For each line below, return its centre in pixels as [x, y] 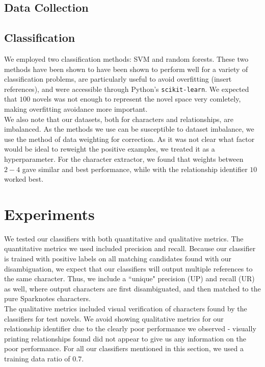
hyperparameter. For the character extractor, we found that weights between [124, 158]
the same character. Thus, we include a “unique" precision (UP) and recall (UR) [129, 278]
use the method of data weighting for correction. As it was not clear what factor [129, 139]
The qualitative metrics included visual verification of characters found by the [126, 309]
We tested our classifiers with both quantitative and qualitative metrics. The [124, 238]
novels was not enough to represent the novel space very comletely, [137, 99]
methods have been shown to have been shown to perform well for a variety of [126, 69]
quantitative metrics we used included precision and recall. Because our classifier [130, 248]
